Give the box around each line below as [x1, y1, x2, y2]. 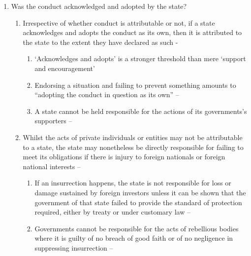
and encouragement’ [34, 63, 95, 73]
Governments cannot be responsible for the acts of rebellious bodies [34, 223, 239, 233]
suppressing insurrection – [34, 242, 113, 253]
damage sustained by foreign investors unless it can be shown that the [34, 187, 246, 197]
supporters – [34, 115, 72, 126]
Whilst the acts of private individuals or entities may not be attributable [23, 132, 243, 142]
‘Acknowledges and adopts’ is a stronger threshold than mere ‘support [34, 53, 246, 64]
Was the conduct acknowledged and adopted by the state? [11, 1, 187, 11]
